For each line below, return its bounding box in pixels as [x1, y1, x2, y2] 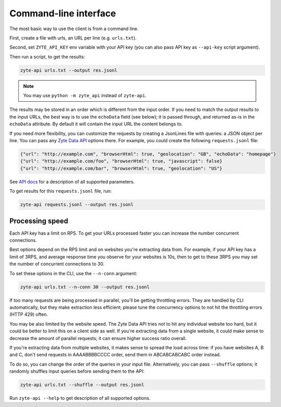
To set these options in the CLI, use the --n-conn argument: [9, 270, 137, 276]
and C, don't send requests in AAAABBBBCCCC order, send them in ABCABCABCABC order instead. [9, 352, 221, 358]
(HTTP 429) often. [9, 311, 48, 318]
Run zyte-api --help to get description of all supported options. [9, 395, 151, 401]
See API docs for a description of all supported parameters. [9, 178, 135, 185]
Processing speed [9, 216, 68, 225]
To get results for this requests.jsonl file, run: [9, 188, 112, 194]
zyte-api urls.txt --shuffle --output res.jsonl [20, 382, 145, 388]
